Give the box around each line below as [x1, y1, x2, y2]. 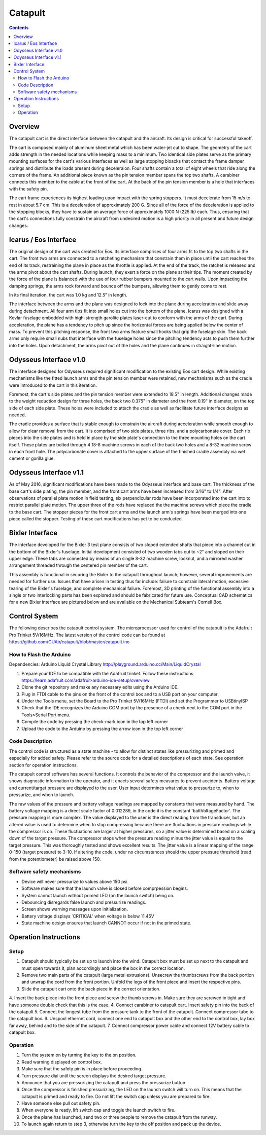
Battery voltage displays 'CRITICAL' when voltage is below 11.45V [21, 913, 155, 919]
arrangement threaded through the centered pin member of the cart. [9, 562, 148, 568]
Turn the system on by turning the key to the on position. [21, 1052, 136, 1058]
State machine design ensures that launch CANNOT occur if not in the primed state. [21, 920, 192, 926]
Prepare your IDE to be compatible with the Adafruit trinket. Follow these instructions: [21, 670, 195, 676]
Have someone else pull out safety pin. [21, 1100, 100, 1106]
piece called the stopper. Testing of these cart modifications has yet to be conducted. [9, 516, 183, 522]
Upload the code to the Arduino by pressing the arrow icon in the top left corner [21, 726, 183, 732]
